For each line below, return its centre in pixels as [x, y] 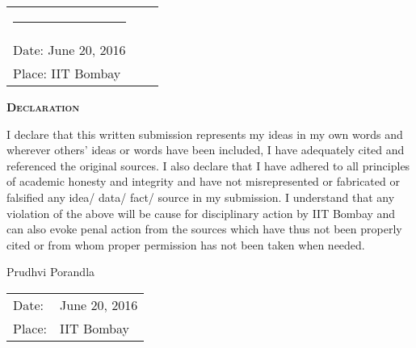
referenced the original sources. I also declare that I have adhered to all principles [208, 165]
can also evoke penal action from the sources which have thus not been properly [204, 229]
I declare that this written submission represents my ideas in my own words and [205, 134]
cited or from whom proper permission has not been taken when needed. [186, 244]
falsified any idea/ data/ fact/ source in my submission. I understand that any [201, 197]
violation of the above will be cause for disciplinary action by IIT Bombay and [201, 213]
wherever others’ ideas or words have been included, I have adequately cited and [206, 150]
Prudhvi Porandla [51, 272]
